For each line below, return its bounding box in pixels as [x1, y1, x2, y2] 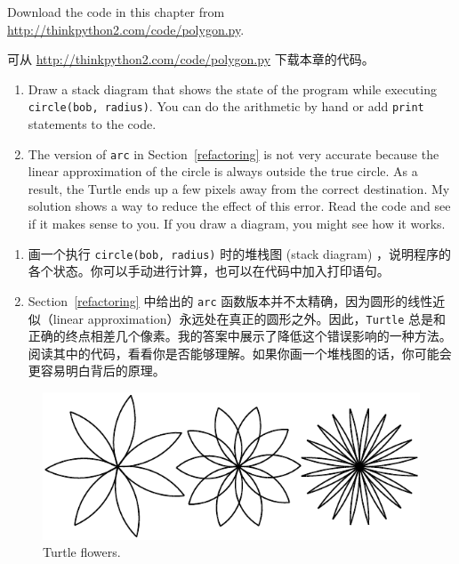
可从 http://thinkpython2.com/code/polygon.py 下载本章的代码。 [7, 50, 374, 68]
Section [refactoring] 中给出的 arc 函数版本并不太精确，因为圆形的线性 [28, 291, 433, 310]
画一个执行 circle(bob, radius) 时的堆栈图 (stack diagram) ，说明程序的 [28, 244, 452, 262]
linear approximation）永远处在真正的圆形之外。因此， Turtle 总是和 [52, 309, 447, 327]
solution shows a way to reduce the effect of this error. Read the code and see [28, 197, 451, 215]
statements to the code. [28, 115, 157, 133]
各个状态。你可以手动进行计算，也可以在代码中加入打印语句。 [28, 262, 390, 280]
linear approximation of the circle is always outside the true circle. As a [28, 162, 418, 181]
